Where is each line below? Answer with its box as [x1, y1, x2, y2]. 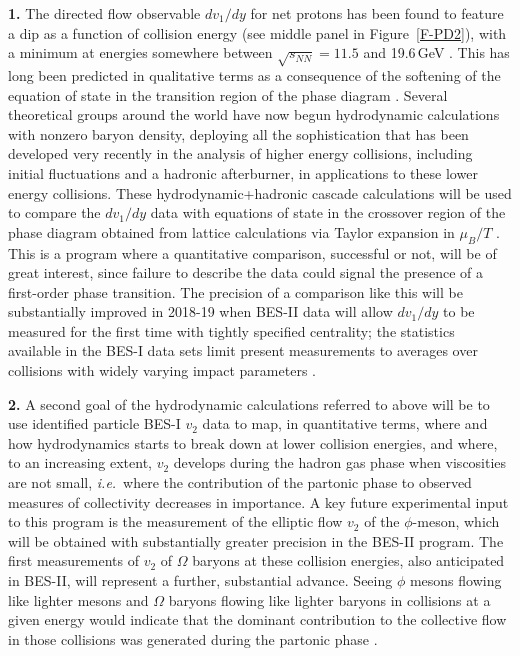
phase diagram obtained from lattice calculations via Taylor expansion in [8, 221, 455, 242]
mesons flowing [409, 570, 502, 590]
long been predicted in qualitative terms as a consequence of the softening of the [8, 64, 501, 85]
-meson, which [412, 511, 500, 532]
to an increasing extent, [8, 452, 153, 473]
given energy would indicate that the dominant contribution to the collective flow [8, 609, 507, 630]
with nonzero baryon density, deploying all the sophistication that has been [8, 123, 469, 144]
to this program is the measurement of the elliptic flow [8, 511, 343, 532]
